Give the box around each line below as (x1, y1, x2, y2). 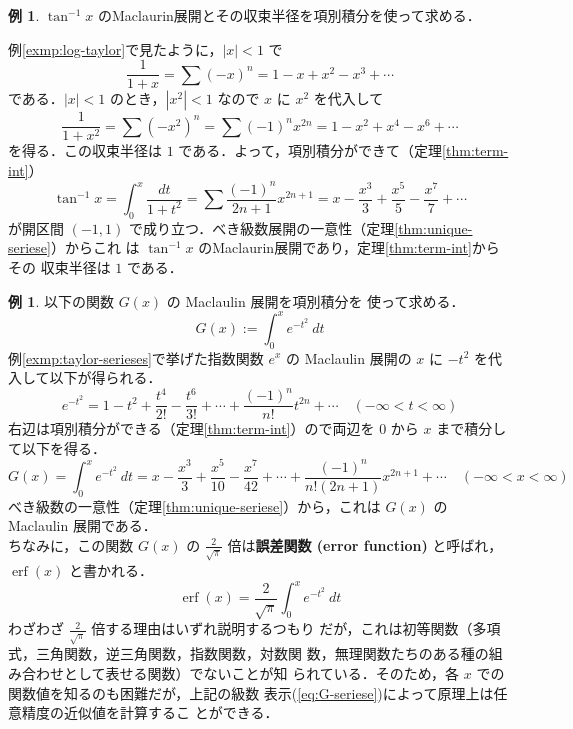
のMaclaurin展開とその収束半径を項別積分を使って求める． (97, 5, 481, 25)
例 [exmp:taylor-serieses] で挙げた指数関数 (8, 347, 264, 368)
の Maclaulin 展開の (286, 347, 412, 368)
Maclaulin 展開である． (8, 515, 157, 536)
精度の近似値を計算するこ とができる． (21, 702, 279, 723)
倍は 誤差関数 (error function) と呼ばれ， (227, 534, 503, 555)
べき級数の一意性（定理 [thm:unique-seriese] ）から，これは (8, 495, 381, 516)
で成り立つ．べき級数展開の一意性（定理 (128, 217, 395, 238)
